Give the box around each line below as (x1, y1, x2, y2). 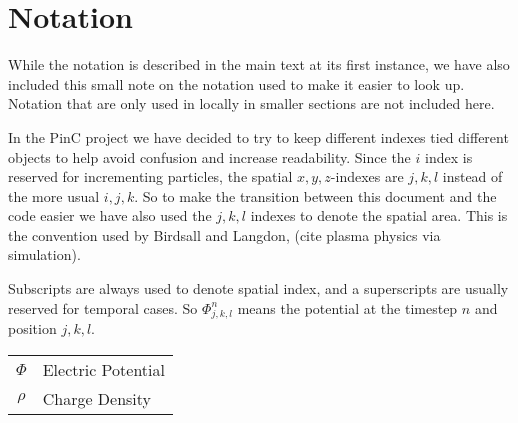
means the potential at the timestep (237, 297, 458, 318)
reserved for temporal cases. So (8, 297, 198, 318)
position (8, 318, 57, 339)
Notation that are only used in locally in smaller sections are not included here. (8, 93, 495, 114)
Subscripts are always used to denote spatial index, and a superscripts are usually (8, 278, 509, 299)
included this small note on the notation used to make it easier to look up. (8, 73, 465, 94)
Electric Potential (42, 357, 165, 381)
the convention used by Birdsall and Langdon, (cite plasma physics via (8, 224, 441, 245)
